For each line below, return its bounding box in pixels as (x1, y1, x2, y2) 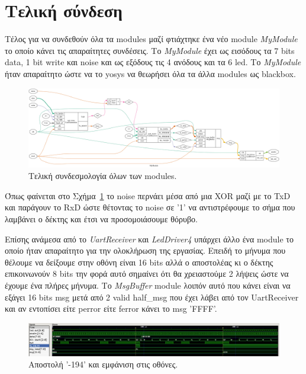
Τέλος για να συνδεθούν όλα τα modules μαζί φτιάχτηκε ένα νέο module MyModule (5, 33, 298, 45)
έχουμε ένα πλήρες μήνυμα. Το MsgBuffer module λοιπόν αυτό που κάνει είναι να (5, 279, 291, 291)
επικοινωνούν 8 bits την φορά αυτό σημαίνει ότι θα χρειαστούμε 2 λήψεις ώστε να (5, 267, 289, 280)
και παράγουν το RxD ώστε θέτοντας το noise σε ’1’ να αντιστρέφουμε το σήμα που (5, 201, 295, 213)
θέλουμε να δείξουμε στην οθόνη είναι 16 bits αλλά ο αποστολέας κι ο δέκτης (5, 255, 273, 268)
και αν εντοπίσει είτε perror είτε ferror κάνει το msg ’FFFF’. (5, 302, 217, 315)
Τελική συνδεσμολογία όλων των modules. (28, 170, 177, 182)
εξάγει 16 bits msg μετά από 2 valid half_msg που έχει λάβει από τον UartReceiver (5, 290, 299, 303)
